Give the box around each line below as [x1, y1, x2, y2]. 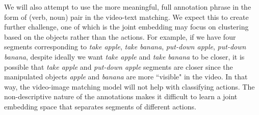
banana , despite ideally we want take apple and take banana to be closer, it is [4, 51, 245, 62]
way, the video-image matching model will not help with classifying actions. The [4, 81, 255, 92]
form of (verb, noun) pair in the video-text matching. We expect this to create [4, 11, 249, 22]
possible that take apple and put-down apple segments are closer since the [4, 61, 233, 72]
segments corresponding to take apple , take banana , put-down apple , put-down [4, 41, 246, 52]
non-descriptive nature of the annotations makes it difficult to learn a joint [4, 91, 238, 102]
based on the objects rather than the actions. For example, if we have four [4, 31, 236, 42]
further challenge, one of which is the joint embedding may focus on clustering [4, 21, 249, 32]
